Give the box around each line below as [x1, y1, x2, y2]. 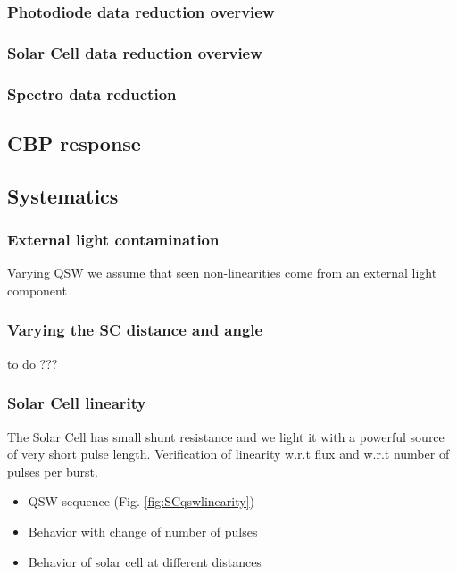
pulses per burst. [7, 462, 98, 480]
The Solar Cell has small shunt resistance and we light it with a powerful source [7, 427, 445, 445]
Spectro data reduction [7, 82, 177, 104]
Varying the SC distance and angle [7, 319, 263, 341]
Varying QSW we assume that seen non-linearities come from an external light [7, 263, 437, 282]
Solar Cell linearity [7, 392, 146, 414]
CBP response [7, 129, 141, 156]
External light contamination [7, 229, 220, 251]
